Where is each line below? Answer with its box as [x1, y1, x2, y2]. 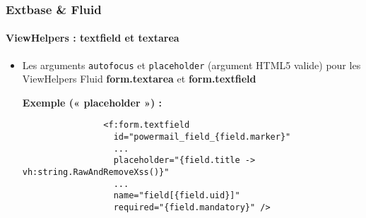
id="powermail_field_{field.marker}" [113, 132, 291, 143]
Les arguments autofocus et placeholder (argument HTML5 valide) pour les [22, 57, 361, 72]
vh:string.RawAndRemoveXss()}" [22, 167, 170, 178]
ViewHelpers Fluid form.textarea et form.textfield [22, 71, 256, 86]
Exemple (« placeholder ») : [22, 95, 162, 109]
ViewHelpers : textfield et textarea [6, 30, 179, 45]
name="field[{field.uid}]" [113, 190, 240, 201]
